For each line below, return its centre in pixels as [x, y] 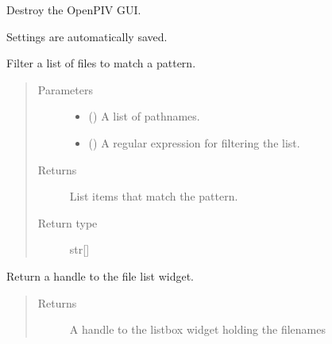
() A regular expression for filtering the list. [194, 142]
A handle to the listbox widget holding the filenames [197, 329]
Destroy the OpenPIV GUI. [74, 10]
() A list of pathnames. [144, 116]
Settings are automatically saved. [87, 36]
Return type [68, 222]
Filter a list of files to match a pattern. [101, 63]
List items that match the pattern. [154, 196]
